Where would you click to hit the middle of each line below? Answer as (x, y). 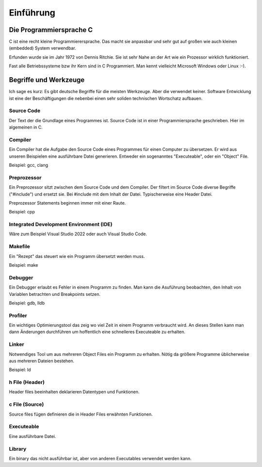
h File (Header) (27, 382)
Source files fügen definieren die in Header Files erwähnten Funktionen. (81, 414)
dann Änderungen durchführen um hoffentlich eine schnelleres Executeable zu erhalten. (97, 332)
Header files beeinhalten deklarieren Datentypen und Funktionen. (74, 392)
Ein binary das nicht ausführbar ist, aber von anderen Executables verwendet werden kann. (100, 458)
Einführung (32, 13)
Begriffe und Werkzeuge (47, 80)
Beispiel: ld (20, 370)
